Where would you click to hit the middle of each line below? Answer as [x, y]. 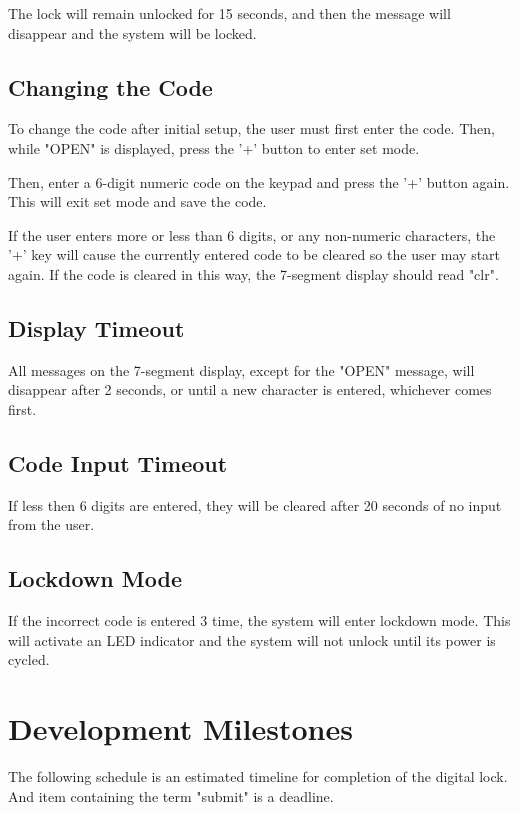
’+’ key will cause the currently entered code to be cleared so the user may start [254, 254]
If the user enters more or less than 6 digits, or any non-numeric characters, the [252, 234]
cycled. [29, 659]
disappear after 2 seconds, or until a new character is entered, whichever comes [250, 389]
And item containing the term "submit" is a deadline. [171, 795]
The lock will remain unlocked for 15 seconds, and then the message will [229, 13]
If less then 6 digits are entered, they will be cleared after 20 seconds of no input [255, 504]
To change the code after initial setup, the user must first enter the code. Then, [251, 128]
